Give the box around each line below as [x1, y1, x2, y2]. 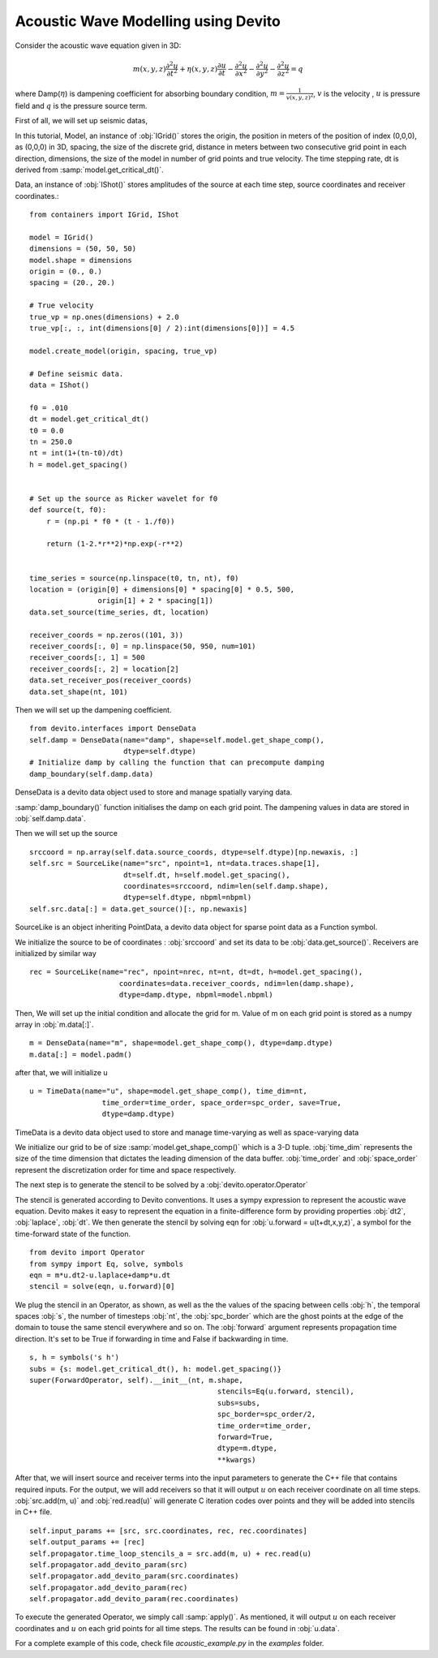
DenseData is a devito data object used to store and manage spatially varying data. [15, 787, 293, 797]
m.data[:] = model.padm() [29, 1049, 133, 1059]
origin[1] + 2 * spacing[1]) [97, 596, 214, 605]
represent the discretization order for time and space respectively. [15, 1165, 237, 1174]
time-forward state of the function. [15, 1229, 131, 1238]
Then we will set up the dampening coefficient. [15, 704, 172, 714]
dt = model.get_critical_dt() [29, 415, 150, 424]
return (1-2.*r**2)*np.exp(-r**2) [45, 540, 184, 549]
